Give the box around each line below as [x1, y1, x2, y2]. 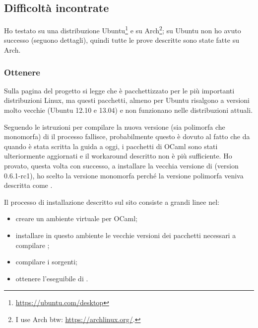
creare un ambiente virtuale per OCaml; [15, 213, 137, 224]
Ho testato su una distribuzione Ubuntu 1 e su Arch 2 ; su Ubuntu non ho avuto [4, 24, 241, 35]
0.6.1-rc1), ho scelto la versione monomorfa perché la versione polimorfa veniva [4, 170, 244, 180]
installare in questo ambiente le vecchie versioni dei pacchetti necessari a [15, 230, 236, 240]
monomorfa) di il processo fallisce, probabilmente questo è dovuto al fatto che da [4, 131, 250, 142]
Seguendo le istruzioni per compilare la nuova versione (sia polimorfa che [4, 121, 225, 132]
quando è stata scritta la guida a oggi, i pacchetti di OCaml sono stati [4, 141, 218, 151]
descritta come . [4, 180, 53, 190]
